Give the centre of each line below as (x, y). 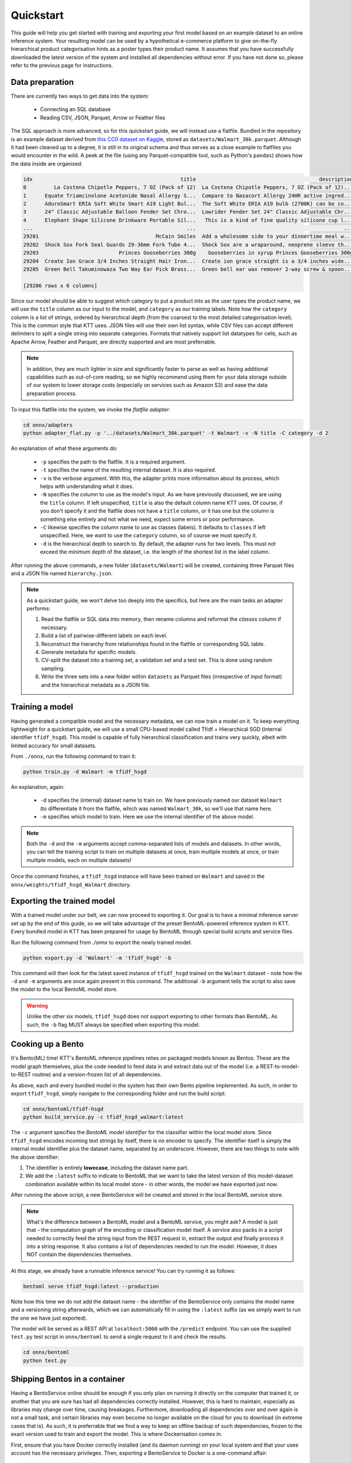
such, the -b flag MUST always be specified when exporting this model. (113, 1025)
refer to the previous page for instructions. (62, 66)
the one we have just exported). (49, 1318)
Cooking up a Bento (47, 1044)
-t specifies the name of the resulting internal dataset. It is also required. (128, 470)
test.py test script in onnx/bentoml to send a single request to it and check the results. (119, 1337)
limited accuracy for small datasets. (54, 746)
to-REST (21, 1074)
